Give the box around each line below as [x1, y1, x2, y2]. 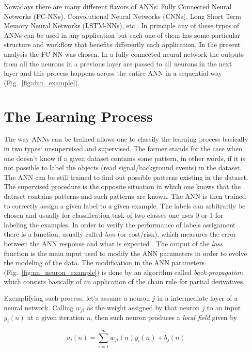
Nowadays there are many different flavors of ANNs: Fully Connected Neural [4, 1, 232, 11]
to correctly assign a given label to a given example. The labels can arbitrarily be [4, 200, 246, 210]
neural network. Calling [4, 302, 74, 312]
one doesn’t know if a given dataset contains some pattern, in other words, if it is [4, 153, 245, 163]
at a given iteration [27, 312, 85, 322]
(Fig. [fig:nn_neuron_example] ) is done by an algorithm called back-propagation [4, 267, 243, 277]
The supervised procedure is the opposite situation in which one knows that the [4, 181, 241, 192]
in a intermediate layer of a [157, 292, 238, 303]
